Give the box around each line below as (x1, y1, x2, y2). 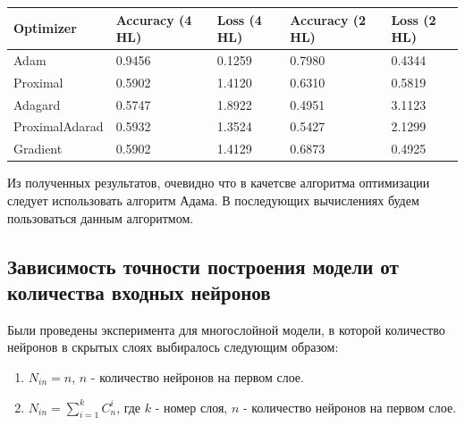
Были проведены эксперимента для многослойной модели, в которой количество (7, 320, 445, 338)
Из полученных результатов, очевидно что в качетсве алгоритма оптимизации (7, 173, 430, 192)
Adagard (13, 95, 61, 113)
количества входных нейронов (7, 278, 271, 305)
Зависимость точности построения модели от (7, 252, 399, 279)
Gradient (13, 139, 63, 158)
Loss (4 (216, 10, 262, 29)
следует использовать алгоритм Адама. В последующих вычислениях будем (7, 191, 419, 209)
